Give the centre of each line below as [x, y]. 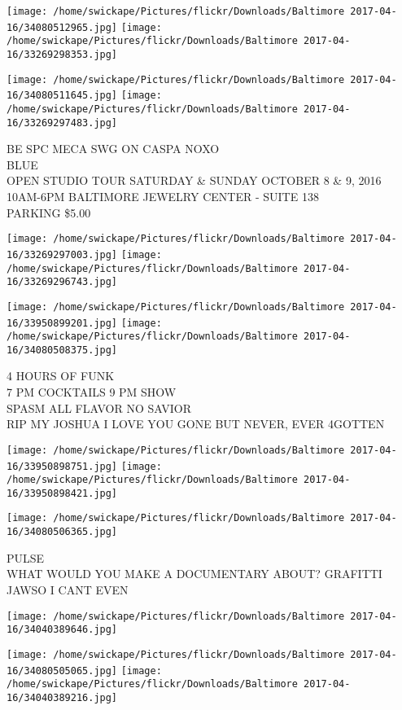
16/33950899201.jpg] [62, 323]
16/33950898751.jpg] [62, 466]
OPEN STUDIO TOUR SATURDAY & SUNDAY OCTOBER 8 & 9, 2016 [194, 180]
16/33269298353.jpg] [62, 54]
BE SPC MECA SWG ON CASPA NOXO [113, 149]
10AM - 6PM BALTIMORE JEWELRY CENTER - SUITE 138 [163, 197]
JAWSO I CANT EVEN [68, 589]
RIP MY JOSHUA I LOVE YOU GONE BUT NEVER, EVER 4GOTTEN [196, 424]
